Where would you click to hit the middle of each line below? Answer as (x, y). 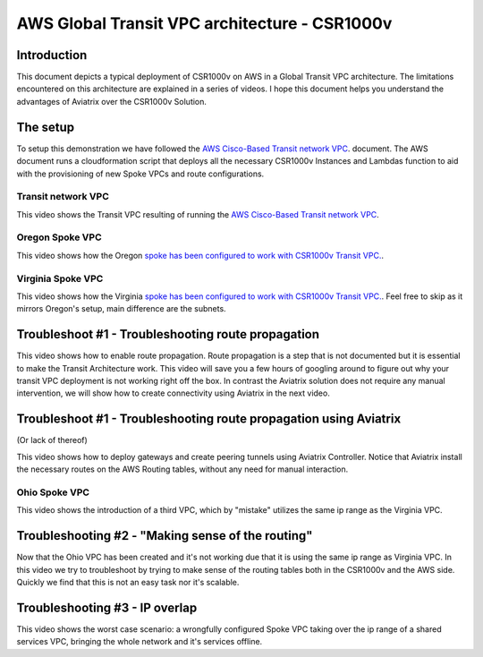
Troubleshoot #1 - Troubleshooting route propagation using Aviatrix (209, 419)
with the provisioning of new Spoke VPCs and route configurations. (140, 174)
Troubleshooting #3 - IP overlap (107, 607)
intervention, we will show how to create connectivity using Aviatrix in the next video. (173, 393)
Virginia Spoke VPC (60, 278)
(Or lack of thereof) (52, 440)
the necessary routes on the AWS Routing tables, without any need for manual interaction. (182, 469)
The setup (46, 127)
